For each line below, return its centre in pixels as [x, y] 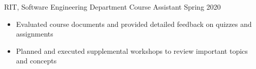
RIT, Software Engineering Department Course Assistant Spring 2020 [113, 7]
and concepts [36, 61]
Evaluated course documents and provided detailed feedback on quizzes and [134, 24]
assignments [35, 34]
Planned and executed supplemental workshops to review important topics [132, 50]
